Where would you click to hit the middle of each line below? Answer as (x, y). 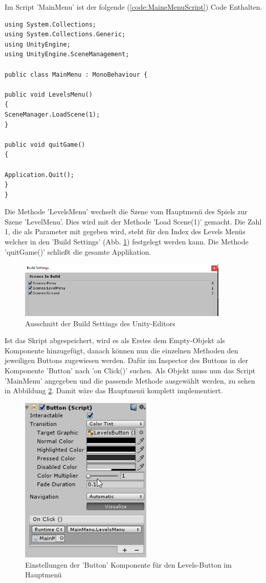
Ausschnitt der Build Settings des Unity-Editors (100, 323)
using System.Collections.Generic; (65, 35)
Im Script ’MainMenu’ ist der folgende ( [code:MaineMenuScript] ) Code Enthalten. (134, 7)
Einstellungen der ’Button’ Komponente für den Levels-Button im (128, 564)
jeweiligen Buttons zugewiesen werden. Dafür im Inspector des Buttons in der (126, 360)
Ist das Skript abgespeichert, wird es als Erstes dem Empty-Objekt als (115, 340)
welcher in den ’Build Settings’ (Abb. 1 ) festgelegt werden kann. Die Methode (127, 242)
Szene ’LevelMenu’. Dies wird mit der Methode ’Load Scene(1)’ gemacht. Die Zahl (133, 221)
